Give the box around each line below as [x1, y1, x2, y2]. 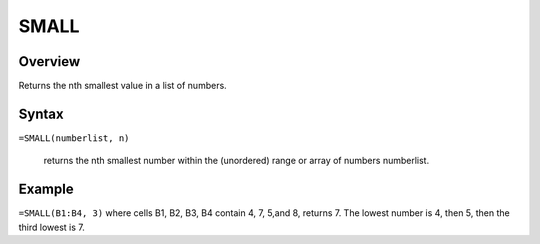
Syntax [18, 105, 64, 122]
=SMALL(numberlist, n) [18, 132, 130, 144]
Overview [18, 53, 81, 70]
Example [18, 181, 74, 198]
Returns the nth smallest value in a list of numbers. [18, 80, 227, 92]
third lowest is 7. [18, 221, 85, 233]
